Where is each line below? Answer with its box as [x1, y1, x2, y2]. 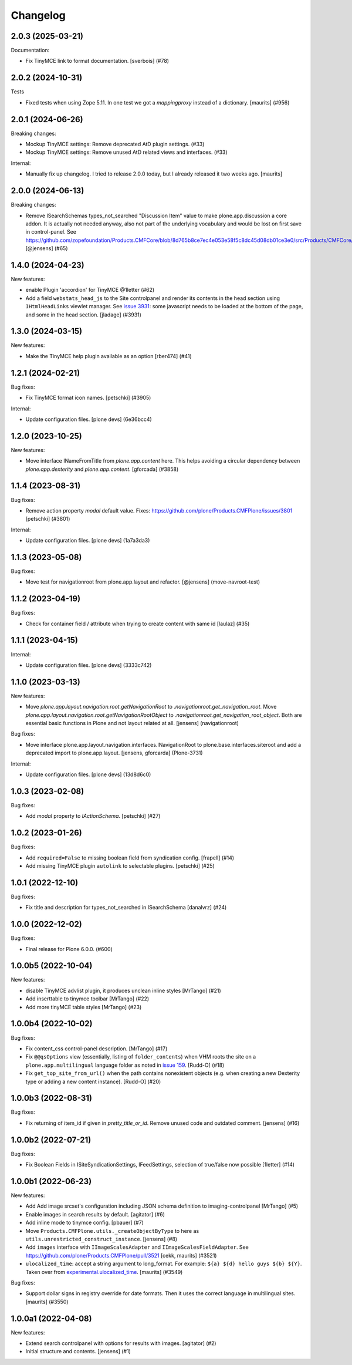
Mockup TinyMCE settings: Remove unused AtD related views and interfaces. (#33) [25, 149, 228, 156]
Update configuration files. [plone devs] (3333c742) [25, 661, 152, 669]
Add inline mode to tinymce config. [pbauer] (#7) [25, 1219, 144, 1226]
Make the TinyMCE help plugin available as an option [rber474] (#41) [25, 352, 192, 359]
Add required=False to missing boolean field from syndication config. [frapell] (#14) [25, 854, 235, 861]
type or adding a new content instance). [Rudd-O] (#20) [25, 1078, 161, 1085]
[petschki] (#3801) [25, 515, 70, 523]
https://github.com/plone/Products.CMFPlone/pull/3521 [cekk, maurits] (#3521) [25, 1252, 217, 1259]
